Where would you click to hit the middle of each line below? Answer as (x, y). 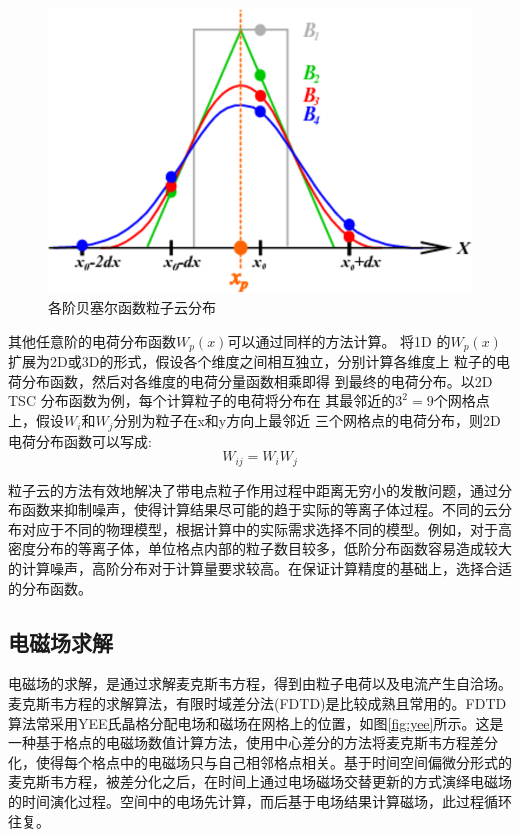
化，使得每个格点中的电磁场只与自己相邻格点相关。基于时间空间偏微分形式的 (260, 761)
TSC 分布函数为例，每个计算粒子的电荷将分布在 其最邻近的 (202, 400)
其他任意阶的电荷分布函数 (92, 340)
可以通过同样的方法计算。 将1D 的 (339, 340)
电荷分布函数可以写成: (80, 440)
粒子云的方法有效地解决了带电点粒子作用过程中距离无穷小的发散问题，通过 (253, 489)
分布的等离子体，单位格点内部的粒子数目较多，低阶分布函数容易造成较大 (273, 548)
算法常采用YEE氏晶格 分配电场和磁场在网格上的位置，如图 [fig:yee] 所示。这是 (256, 722)
